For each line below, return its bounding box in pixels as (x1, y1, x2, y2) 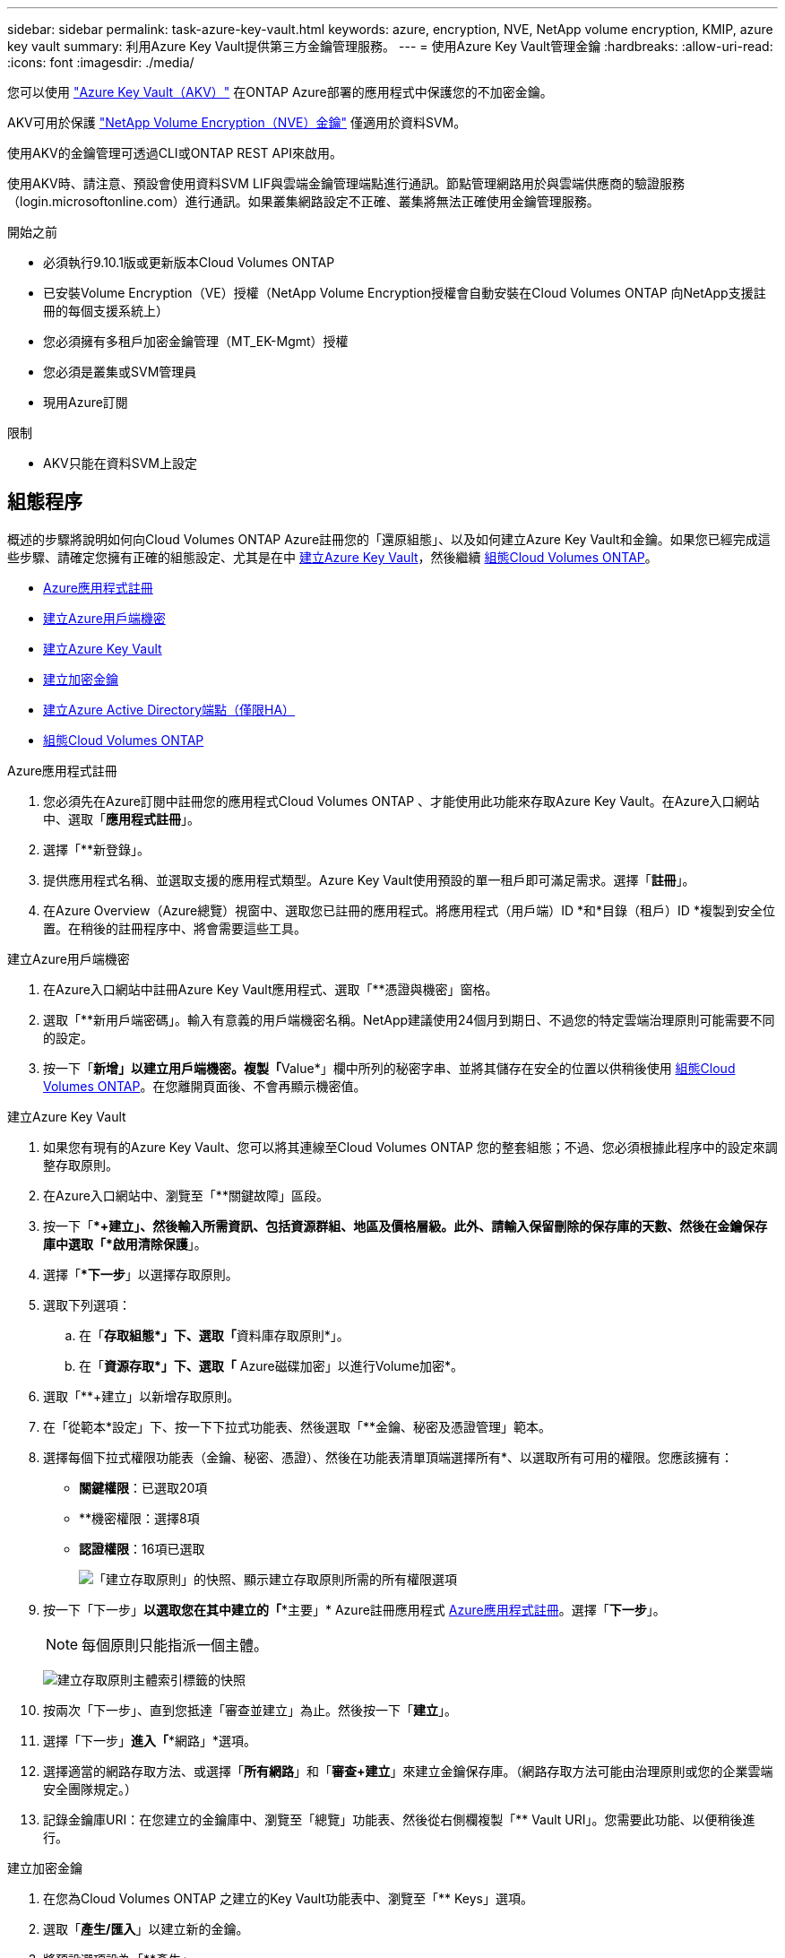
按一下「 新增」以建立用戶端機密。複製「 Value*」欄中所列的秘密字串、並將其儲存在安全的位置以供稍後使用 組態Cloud (43, 1060, 736, 1076)
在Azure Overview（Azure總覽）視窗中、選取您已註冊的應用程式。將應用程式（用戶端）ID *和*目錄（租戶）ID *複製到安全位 (43, 902, 775, 918)
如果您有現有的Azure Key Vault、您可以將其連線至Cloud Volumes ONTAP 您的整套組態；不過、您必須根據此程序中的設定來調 (43, 1139, 778, 1155)
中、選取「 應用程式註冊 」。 (43, 810, 200, 827)
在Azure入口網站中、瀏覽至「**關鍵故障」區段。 (43, 1187, 329, 1203)
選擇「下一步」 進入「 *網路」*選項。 (43, 1732, 257, 1748)
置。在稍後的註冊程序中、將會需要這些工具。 (43, 920, 306, 936)
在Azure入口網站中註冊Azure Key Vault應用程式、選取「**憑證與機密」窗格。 (43, 981, 498, 997)
